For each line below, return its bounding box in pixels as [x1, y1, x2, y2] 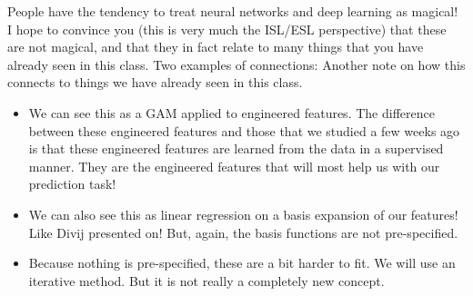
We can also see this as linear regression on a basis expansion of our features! [28, 204, 458, 223]
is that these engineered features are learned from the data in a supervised [28, 139, 444, 158]
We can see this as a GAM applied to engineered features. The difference [28, 103, 435, 122]
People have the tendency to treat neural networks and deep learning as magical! [7, 2, 458, 20]
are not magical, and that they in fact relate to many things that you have [7, 37, 424, 56]
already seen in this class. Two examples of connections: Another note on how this [7, 54, 466, 74]
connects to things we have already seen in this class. [7, 73, 303, 92]
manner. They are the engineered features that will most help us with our [28, 156, 440, 175]
